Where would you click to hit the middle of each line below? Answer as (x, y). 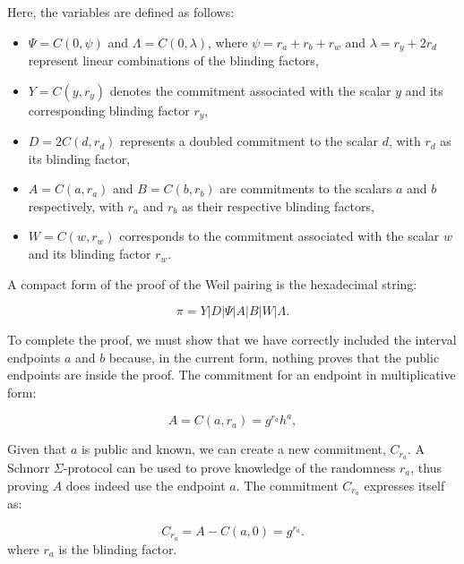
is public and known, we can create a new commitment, (233, 449)
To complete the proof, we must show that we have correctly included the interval (232, 340)
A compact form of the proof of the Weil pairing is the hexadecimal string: (212, 283)
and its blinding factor (90, 254)
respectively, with (76, 205)
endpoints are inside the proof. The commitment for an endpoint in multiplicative (232, 375)
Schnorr (29, 467)
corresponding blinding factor (109, 110)
